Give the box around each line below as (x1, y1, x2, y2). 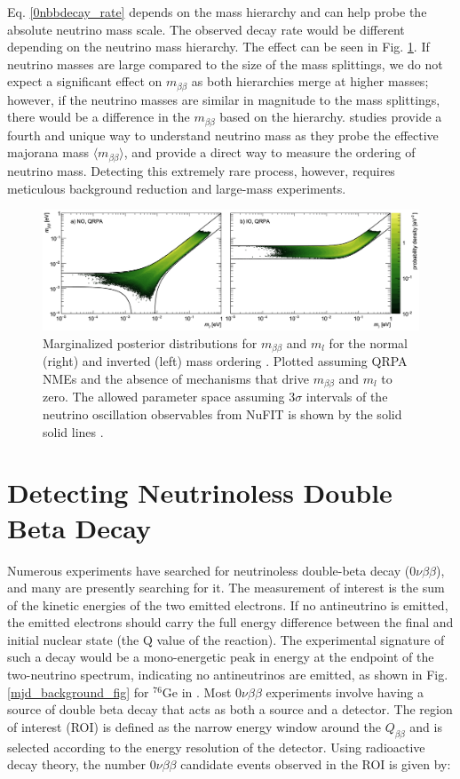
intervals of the (305, 387, 388, 406)
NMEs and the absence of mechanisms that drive (43, 369, 309, 387)
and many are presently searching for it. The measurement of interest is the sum (7, 578, 445, 597)
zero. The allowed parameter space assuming (43, 387, 285, 406)
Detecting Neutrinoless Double (7, 474, 393, 511)
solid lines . (43, 422, 104, 441)
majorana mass (7, 143, 89, 162)
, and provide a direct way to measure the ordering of (123, 143, 416, 162)
